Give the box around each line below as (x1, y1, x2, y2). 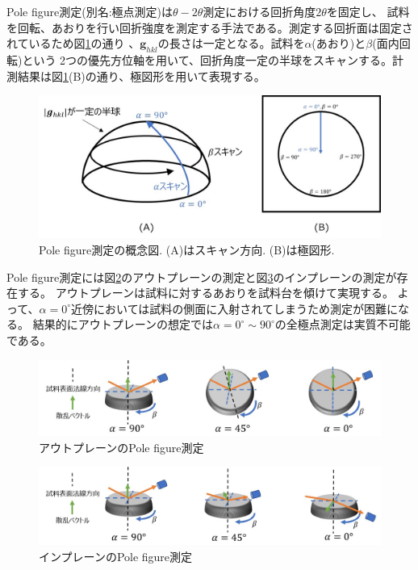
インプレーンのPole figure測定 (39, 547, 193, 564)
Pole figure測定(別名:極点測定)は (6, 3, 173, 19)
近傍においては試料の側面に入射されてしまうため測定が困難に (71, 300, 398, 316)
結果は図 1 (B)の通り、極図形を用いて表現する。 (17, 67, 265, 84)
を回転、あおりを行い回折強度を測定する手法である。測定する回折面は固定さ (6, 19, 413, 36)
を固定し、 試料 (326, 3, 410, 19)
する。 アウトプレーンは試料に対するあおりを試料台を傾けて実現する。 (17, 284, 394, 301)
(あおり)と (311, 35, 366, 52)
